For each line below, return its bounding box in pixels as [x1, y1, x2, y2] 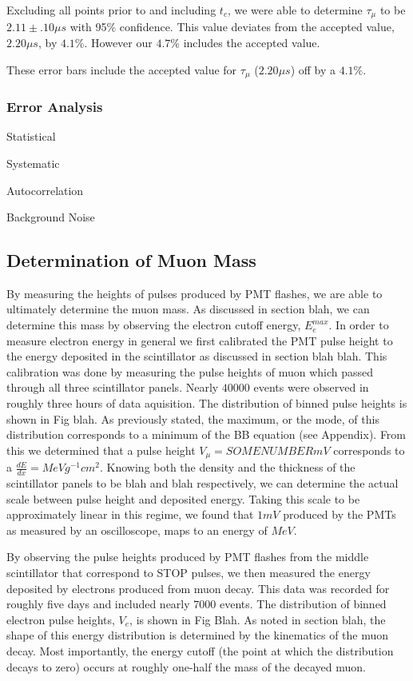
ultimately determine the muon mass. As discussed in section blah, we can [6, 301, 370, 317]
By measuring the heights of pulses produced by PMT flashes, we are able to [6, 285, 383, 301]
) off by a [290, 61, 336, 78]
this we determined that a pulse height [6, 441, 196, 458]
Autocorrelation [6, 181, 84, 198]
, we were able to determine [227, 2, 363, 18]
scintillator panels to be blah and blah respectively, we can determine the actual [6, 475, 399, 492]
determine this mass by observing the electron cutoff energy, [6, 317, 301, 333]
